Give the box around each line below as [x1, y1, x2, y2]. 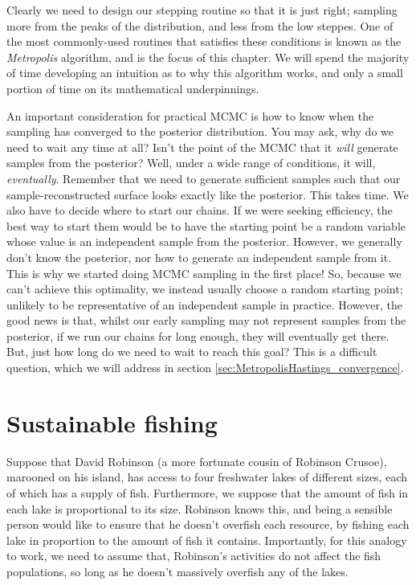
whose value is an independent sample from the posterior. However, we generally [6, 233, 402, 250]
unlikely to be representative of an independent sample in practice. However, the [6, 296, 403, 313]
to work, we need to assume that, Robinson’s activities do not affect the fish [6, 547, 381, 564]
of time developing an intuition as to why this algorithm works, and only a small [6, 64, 403, 81]
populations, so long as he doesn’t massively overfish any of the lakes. [6, 562, 349, 579]
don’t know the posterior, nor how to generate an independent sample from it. [6, 248, 392, 265]
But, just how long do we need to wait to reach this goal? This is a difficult [6, 343, 377, 360]
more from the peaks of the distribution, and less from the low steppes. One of [6, 17, 394, 34]
